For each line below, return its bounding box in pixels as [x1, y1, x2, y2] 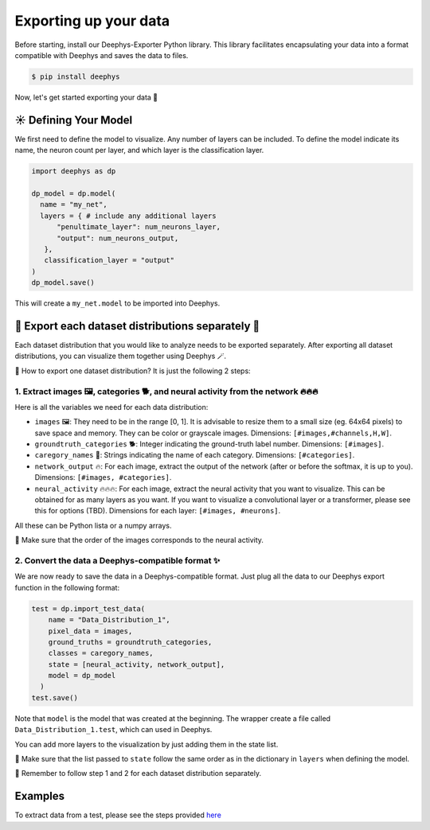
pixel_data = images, [48, 626, 133, 636]
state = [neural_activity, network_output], [48, 660, 225, 668]
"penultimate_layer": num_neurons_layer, [57, 223, 221, 232]
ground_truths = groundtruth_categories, [48, 637, 213, 646]
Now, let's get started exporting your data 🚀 [14, 92, 158, 102]
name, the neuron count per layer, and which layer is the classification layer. [14, 146, 264, 155]
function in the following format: [14, 583, 119, 592]
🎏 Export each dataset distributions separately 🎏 [14, 319, 260, 333]
